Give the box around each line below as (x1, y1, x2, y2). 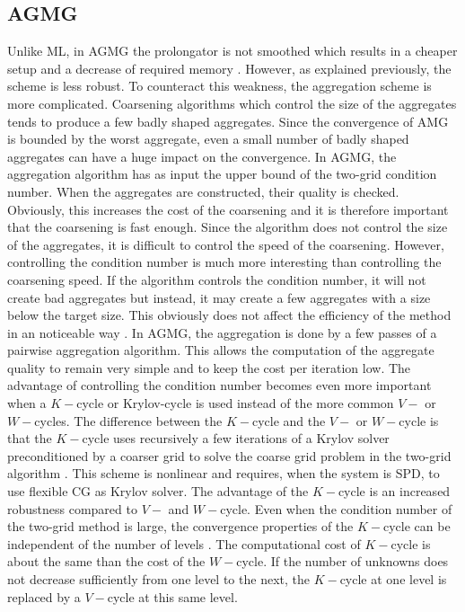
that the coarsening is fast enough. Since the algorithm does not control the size (7, 217, 448, 236)
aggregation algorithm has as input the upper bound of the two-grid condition (7, 164, 437, 183)
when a (7, 394, 47, 412)
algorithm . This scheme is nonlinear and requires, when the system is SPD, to (7, 464, 440, 483)
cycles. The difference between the (34, 411, 223, 430)
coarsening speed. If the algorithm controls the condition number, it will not (7, 270, 426, 288)
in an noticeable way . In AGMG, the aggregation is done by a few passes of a (7, 323, 437, 341)
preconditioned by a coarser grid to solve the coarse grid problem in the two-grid (7, 446, 452, 465)
